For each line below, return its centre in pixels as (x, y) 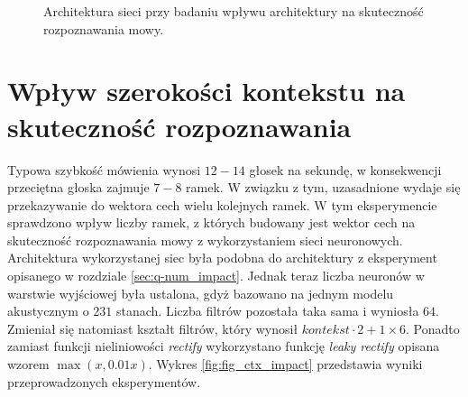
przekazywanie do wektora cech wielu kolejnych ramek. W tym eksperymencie (222, 204)
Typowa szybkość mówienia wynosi (104, 169)
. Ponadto (433, 328)
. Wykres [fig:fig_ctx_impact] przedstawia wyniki (285, 364)
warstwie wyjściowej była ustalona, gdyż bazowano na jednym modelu (201, 293)
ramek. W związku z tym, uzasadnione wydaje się (323, 187)
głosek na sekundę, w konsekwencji (345, 169)
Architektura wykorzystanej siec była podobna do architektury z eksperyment (222, 258)
